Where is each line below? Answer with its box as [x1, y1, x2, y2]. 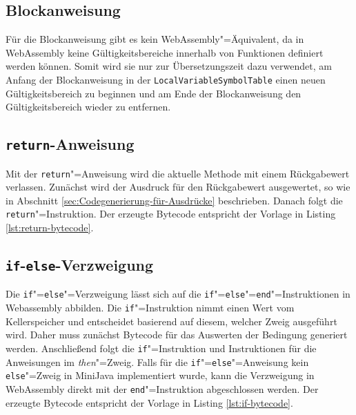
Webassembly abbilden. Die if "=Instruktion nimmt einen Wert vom [6, 300, 295, 315]
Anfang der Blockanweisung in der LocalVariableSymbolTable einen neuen [6, 72, 326, 86]
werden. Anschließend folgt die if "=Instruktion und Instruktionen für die [6, 340, 317, 355]
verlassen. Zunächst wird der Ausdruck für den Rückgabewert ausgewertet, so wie [6, 180, 350, 194]
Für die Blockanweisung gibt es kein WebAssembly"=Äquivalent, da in [6, 32, 304, 46]
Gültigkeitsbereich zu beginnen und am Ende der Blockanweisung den [6, 86, 301, 100]
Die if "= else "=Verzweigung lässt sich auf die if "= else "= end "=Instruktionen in [6, 287, 350, 301]
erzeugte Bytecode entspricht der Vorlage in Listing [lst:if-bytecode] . [6, 395, 293, 409]
